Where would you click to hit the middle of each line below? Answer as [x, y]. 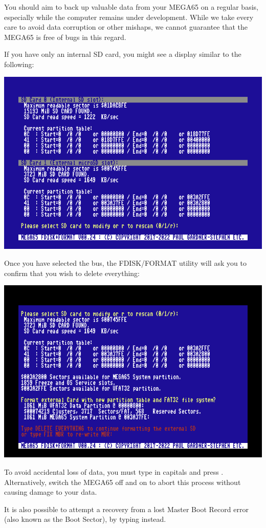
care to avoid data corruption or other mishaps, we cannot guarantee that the [126, 27]
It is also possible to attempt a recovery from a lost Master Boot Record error [126, 509]
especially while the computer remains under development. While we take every [129, 17]
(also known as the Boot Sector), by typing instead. [85, 519]
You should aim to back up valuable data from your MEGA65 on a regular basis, [131, 7]
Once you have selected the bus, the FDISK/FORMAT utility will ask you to [125, 263]
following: [19, 64]
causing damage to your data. [51, 492]
